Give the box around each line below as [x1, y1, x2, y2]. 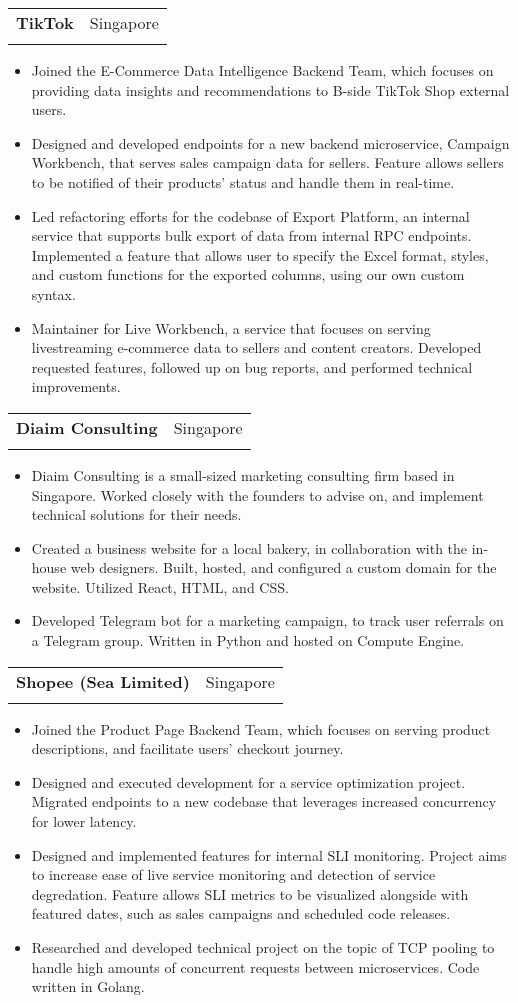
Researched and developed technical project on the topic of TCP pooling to [31, 937, 495, 957]
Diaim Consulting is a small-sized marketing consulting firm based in [31, 464, 455, 485]
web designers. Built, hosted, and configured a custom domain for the [70, 557, 497, 578]
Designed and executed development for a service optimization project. [31, 771, 466, 792]
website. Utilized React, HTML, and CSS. [31, 576, 289, 597]
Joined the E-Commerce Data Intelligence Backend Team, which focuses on [31, 60, 494, 80]
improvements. [31, 376, 121, 397]
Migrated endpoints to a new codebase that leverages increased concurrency [31, 791, 497, 812]
